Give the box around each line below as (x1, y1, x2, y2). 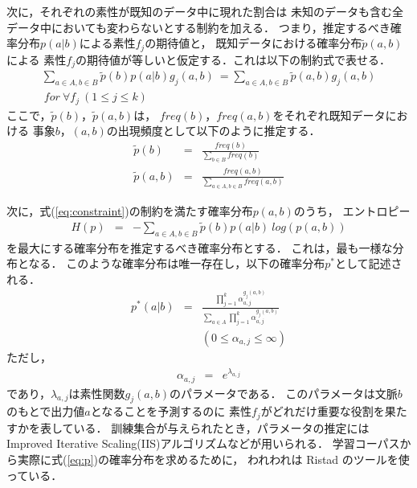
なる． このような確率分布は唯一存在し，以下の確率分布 (28, 255, 325, 272)
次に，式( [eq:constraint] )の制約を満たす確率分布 (6, 203, 253, 219)
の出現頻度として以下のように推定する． (106, 122, 321, 139)
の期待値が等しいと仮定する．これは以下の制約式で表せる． (75, 51, 390, 68)
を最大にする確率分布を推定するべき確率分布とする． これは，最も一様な (6, 239, 393, 256)
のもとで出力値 (6, 403, 85, 420)
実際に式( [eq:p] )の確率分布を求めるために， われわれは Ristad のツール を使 (17, 451, 410, 468)
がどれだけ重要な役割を (260, 403, 385, 420)
